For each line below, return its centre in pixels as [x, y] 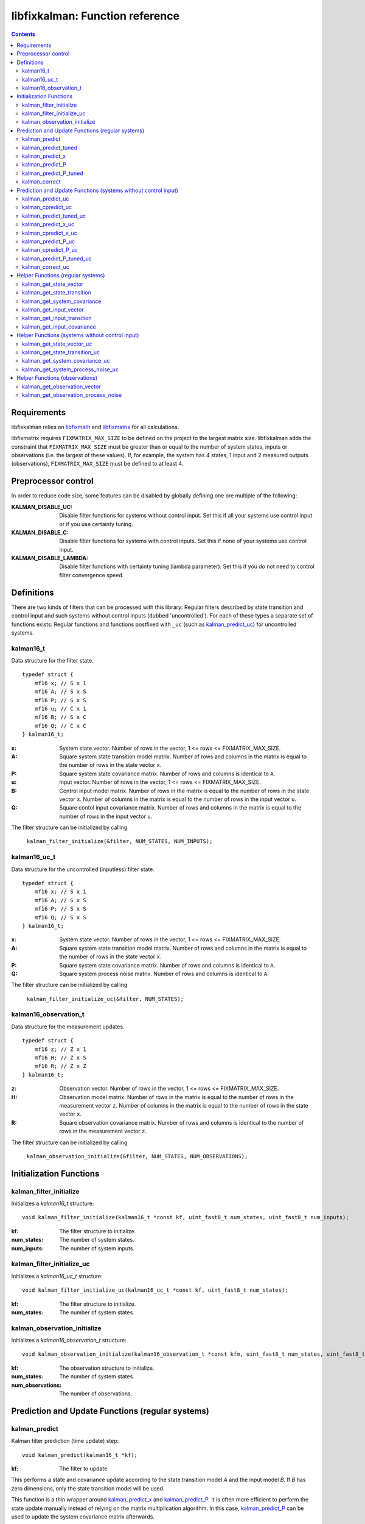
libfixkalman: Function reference [95, 16]
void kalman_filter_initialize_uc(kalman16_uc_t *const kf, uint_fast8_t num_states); [155, 1290]
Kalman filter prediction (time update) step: [65, 1441]
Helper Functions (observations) [57, 378]
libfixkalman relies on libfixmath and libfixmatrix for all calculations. [95, 427]
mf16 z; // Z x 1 [60, 1049]
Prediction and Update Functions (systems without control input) [98, 190]
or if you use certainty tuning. [96, 524]
